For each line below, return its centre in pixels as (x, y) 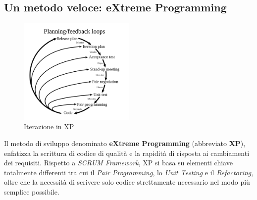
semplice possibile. (32, 191)
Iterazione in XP (49, 126)
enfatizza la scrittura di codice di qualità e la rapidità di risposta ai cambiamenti (127, 153)
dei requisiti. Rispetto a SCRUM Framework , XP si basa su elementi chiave (118, 163)
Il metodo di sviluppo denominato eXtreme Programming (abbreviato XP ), (125, 143)
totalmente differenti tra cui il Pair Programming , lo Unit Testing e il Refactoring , (129, 172)
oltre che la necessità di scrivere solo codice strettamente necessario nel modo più (127, 182)
